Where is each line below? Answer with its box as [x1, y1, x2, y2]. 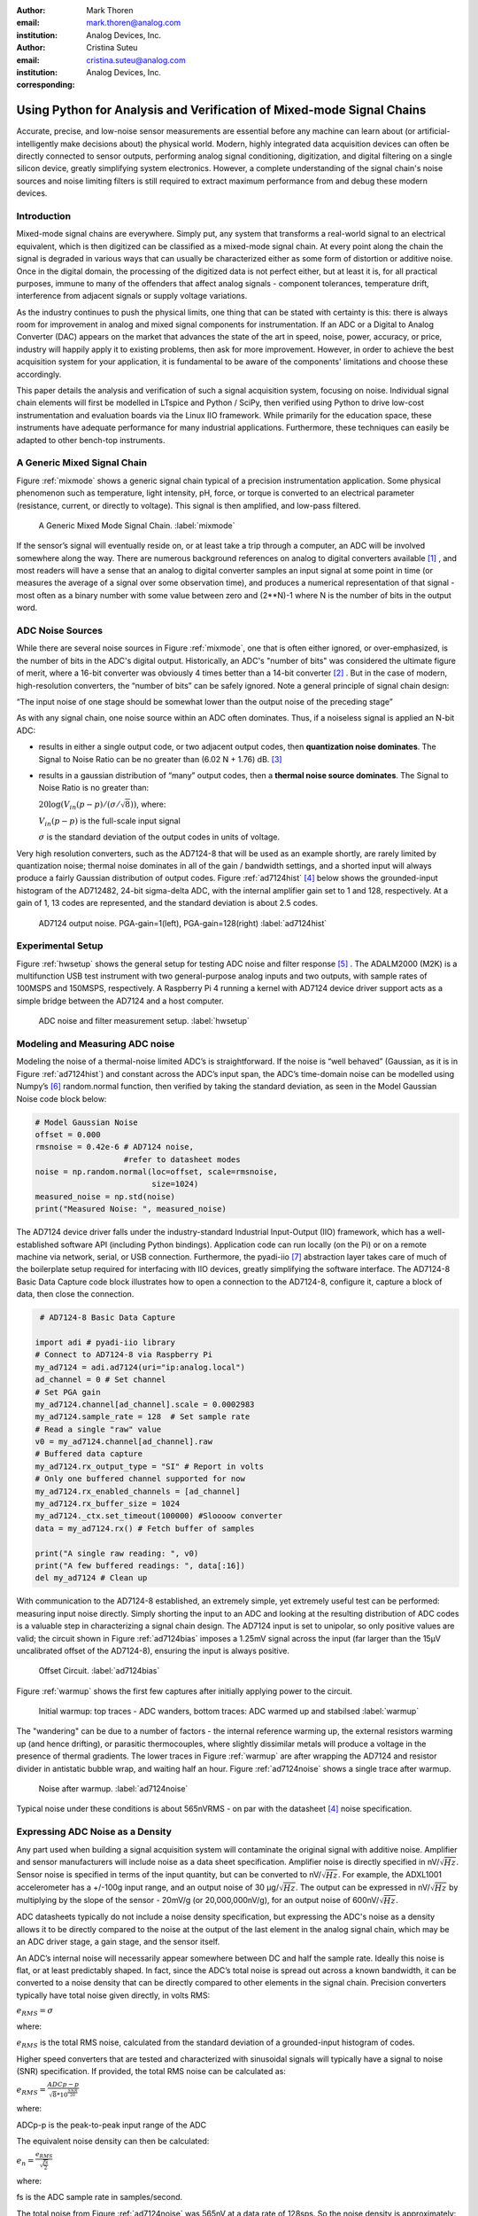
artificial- [417, 126, 451, 137]
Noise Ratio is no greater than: [38, 783, 150, 793]
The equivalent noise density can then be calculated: [16, 2135, 210, 2146]
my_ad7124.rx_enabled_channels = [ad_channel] [35, 1486, 241, 1496]
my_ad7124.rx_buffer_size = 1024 [35, 1499, 181, 1509]
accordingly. [16, 369, 62, 379]
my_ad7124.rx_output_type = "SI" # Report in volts [35, 1461, 265, 1471]
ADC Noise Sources [16, 625, 104, 637]
